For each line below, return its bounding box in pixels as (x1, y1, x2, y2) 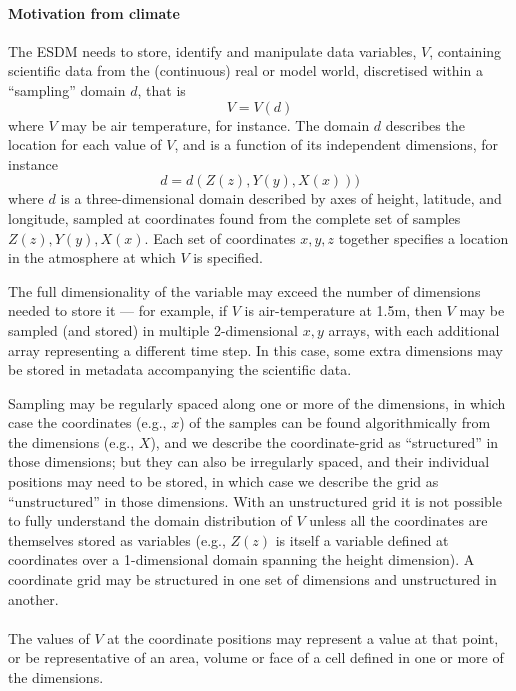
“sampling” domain (8, 79, 126, 100)
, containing (429, 40, 502, 61)
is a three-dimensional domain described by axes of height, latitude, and (60, 188, 502, 209)
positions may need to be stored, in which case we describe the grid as (8, 471, 439, 492)
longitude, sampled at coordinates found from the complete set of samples (8, 207, 461, 228)
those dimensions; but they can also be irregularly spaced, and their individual (8, 451, 490, 472)
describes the (385, 114, 465, 135)
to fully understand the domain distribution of (8, 510, 292, 531)
